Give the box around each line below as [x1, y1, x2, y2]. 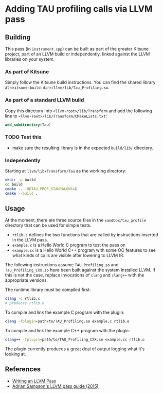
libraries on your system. [5, 56, 55, 62]
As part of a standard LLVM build [5, 97, 84, 103]
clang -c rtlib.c [5, 296, 40, 301]
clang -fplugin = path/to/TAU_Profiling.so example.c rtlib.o [5, 319, 130, 324]
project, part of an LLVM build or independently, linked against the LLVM [5, 51, 150, 57]
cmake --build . [5, 191, 38, 196]
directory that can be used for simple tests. [5, 223, 91, 228]
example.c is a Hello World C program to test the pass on [12, 242, 126, 248]
